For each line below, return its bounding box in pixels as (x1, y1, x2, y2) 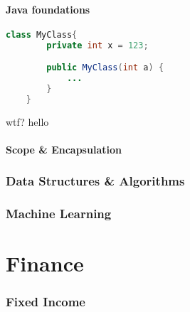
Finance (6, 249, 84, 278)
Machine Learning (6, 205, 112, 222)
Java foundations (6, 1, 90, 16)
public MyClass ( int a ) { (46, 63, 164, 73)
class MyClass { (6, 29, 78, 40)
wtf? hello (6, 114, 49, 129)
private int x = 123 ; (46, 40, 149, 50)
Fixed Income (6, 293, 85, 311)
